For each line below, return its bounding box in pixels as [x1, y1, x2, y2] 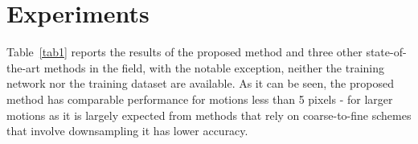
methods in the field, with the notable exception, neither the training [43, 59, 385, 76]
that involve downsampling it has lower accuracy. [6, 122, 248, 139]
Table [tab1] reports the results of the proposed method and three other [6, 43, 363, 60]
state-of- [366, 43, 407, 60]
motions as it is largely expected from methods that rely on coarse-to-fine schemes [6, 106, 412, 123]
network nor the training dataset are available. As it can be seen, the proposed [6, 75, 394, 92]
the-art [6, 59, 41, 76]
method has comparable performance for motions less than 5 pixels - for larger [6, 90, 393, 107]
